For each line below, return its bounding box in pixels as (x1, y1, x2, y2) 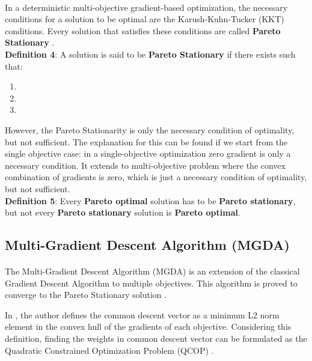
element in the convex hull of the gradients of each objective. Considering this (5, 320, 292, 333)
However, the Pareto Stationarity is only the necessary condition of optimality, (5, 123, 295, 136)
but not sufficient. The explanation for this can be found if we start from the (5, 135, 288, 148)
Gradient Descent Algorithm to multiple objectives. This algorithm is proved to (5, 276, 298, 289)
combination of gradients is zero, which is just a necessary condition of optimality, (5, 171, 307, 183)
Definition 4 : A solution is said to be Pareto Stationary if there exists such (5, 47, 296, 60)
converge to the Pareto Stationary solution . (5, 288, 167, 301)
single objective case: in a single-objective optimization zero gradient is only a (5, 147, 291, 160)
